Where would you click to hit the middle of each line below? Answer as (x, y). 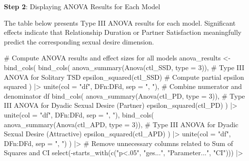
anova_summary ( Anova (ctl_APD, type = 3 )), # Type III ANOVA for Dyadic (121, 124)
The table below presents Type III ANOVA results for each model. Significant (120, 22)
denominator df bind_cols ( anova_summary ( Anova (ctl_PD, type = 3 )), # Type (124, 95)
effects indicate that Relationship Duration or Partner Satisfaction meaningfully (123, 32)
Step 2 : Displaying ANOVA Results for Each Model (82, 6)
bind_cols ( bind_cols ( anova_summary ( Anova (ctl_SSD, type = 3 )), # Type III (124, 67)
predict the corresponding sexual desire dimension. (79, 41)
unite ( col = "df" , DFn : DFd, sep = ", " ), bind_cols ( (79, 114)
